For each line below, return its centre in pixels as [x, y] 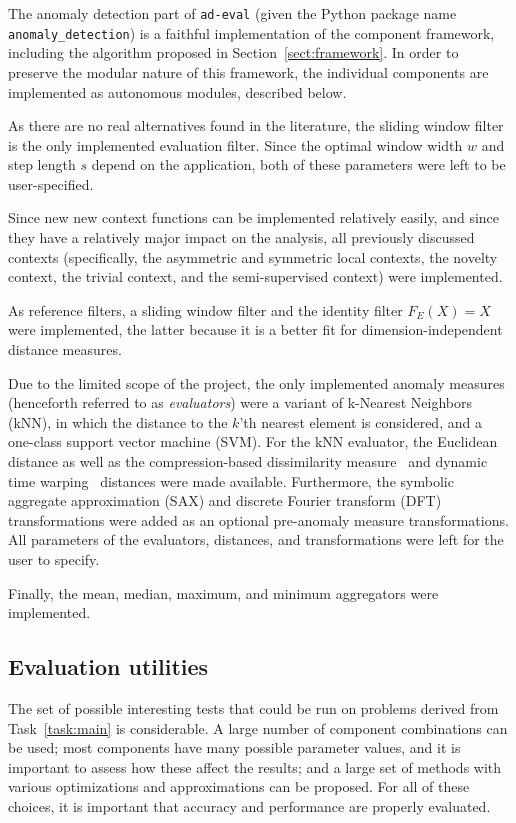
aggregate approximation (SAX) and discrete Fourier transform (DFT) [225, 500]
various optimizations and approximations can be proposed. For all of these [239, 786]
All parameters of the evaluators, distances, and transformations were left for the [256, 539]
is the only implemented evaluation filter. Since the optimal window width [235, 144]
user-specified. [51, 183]
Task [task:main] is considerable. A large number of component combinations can [258, 727]
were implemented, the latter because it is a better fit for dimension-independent [255, 329]
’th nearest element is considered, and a [360, 421]
